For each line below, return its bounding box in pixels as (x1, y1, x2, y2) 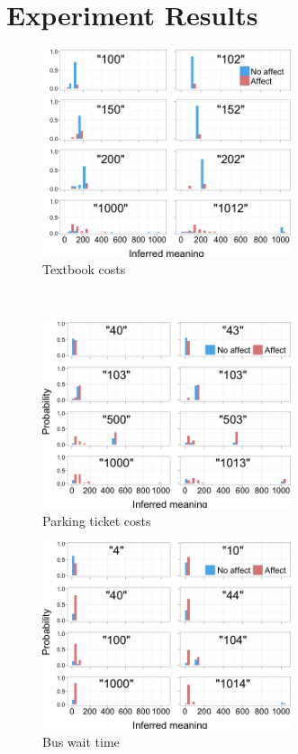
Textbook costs (42, 260, 126, 279)
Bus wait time (42, 731, 120, 750)
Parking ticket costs (42, 510, 151, 529)
